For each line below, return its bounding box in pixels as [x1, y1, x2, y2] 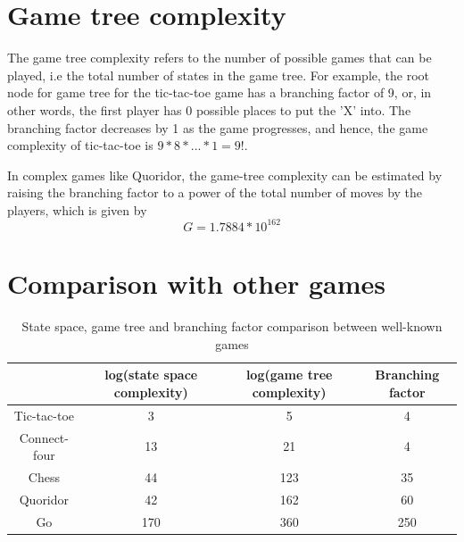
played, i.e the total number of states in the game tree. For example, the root [7, 65, 429, 84]
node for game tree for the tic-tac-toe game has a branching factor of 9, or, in [7, 83, 432, 102]
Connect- [19, 428, 69, 446]
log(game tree [245, 365, 333, 384]
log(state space [104, 365, 198, 384]
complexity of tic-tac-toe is [7, 136, 153, 154]
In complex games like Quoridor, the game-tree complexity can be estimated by [7, 165, 443, 184]
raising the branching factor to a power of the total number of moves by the [7, 183, 423, 202]
